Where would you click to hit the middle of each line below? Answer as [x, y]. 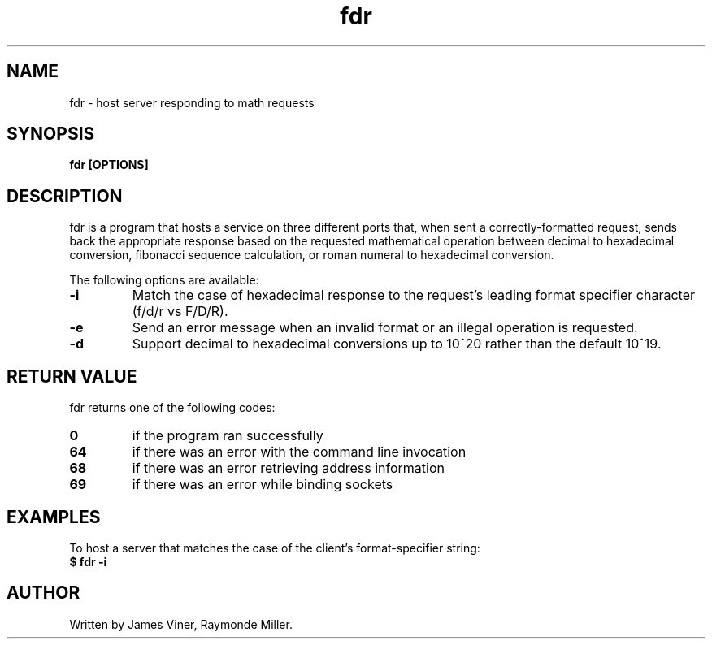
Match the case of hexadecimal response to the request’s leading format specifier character [413, 295]
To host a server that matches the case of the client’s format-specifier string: [275, 548]
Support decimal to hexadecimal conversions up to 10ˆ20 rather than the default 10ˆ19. [397, 344]
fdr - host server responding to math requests [192, 102]
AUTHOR [43, 593]
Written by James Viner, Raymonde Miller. [181, 624]
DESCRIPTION [65, 196]
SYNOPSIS [51, 134]
